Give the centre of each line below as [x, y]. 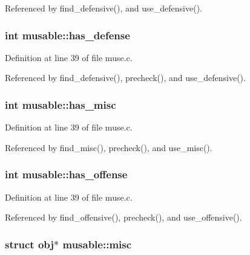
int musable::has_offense [66, 174]
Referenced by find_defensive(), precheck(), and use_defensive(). [125, 78]
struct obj [30, 244]
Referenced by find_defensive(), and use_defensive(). [104, 8]
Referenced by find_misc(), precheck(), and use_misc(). [109, 147]
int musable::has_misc [61, 104]
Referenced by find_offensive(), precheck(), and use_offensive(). [123, 217]
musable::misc [97, 244]
